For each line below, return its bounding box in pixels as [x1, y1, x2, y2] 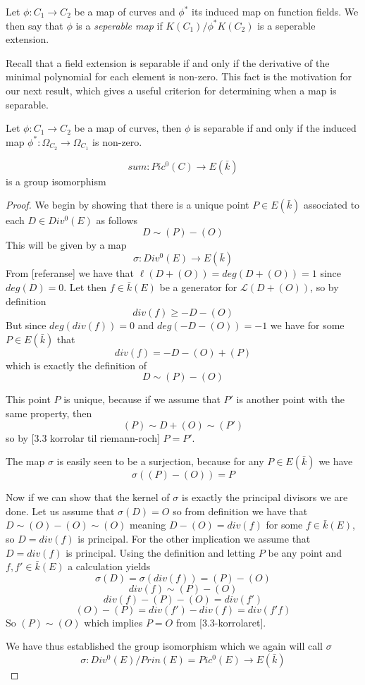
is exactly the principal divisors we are [181, 490, 348, 505]
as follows [96, 213, 138, 228]
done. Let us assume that [6, 503, 115, 518]
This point [6, 392, 51, 407]
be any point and [268, 545, 342, 560]
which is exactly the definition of [6, 357, 147, 372]
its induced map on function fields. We [192, 4, 359, 18]
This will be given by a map [6, 237, 127, 252]
